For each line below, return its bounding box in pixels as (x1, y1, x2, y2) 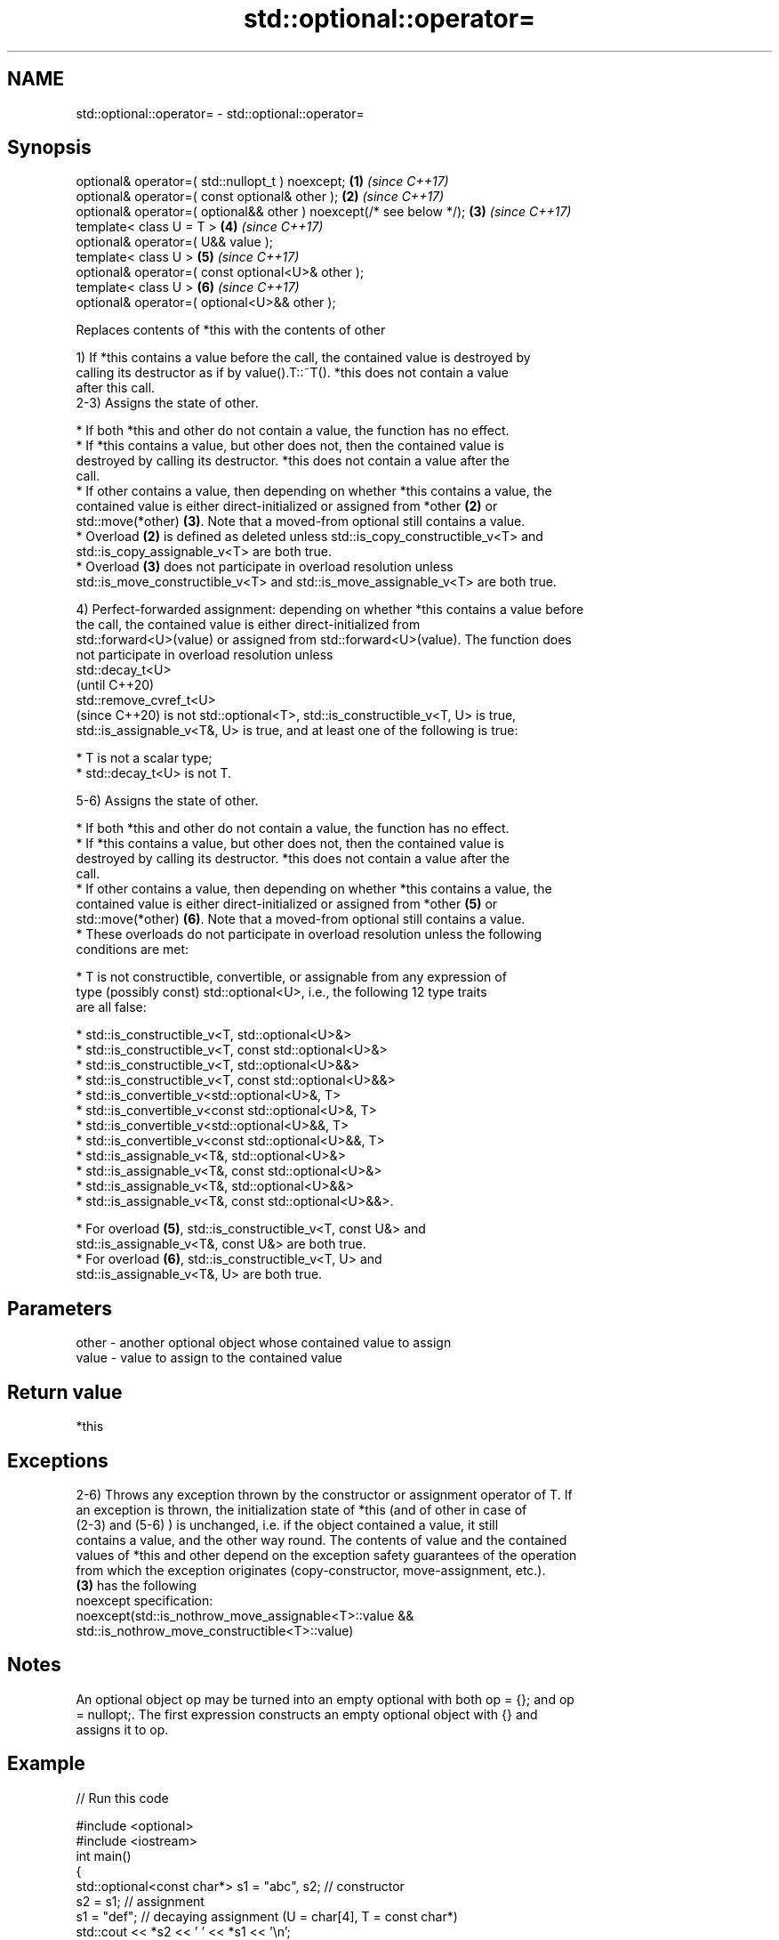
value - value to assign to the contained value (76, 1350, 342, 1366)
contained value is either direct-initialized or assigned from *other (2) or (76, 498, 498, 514)
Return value (7, 1380, 123, 1403)
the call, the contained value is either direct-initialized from (76, 617, 421, 633)
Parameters (7, 1297, 112, 1320)
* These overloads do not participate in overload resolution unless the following (76, 926, 542, 942)
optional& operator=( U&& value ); (76, 234, 274, 250)
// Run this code (76, 1790, 169, 1806)
